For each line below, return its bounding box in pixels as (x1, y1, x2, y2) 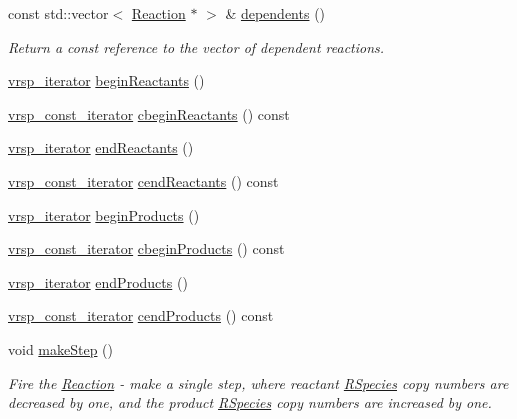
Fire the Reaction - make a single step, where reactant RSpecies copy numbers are (8, 372, 509, 393)
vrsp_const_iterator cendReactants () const (8, 170, 279, 191)
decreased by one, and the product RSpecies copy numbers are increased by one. (8, 392, 492, 413)
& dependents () (225, 3, 326, 23)
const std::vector (8, 3, 109, 23)
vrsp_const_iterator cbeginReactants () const (8, 103, 290, 124)
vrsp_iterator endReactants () (8, 137, 194, 158)
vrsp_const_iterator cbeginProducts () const (8, 238, 285, 259)
